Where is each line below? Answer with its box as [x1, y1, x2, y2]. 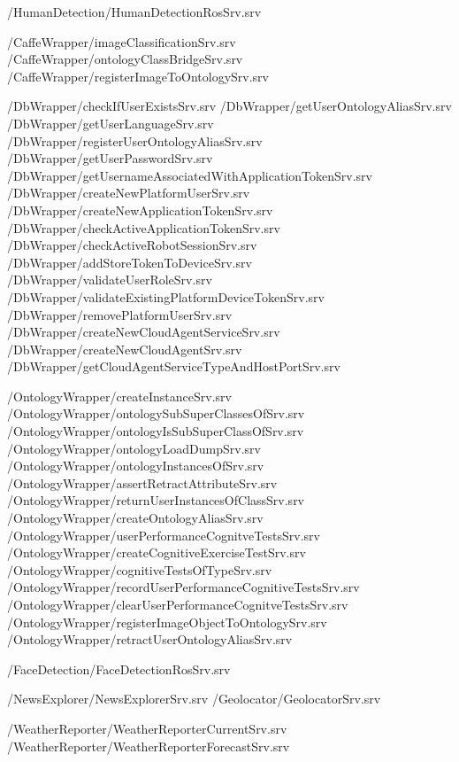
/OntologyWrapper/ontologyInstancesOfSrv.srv [7, 456, 264, 475]
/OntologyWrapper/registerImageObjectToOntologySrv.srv [7, 612, 327, 631]
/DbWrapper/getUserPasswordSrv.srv [7, 149, 213, 167]
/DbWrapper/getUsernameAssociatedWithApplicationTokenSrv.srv [7, 166, 372, 184]
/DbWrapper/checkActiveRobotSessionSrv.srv [7, 236, 257, 254]
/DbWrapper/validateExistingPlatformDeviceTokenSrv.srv [7, 287, 325, 306]
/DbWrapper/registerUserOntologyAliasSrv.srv [7, 131, 263, 150]
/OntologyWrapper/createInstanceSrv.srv [7, 386, 232, 405]
